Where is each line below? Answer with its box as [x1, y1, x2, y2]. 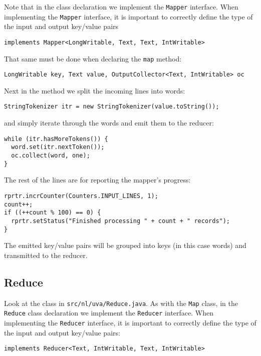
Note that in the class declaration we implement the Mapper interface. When [4, 1, 238, 11]
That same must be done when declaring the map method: [4, 53, 182, 63]
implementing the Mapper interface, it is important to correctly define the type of [4, 11, 253, 21]
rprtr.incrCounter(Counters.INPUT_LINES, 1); [4, 192, 158, 199]
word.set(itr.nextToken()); [11, 143, 105, 151]
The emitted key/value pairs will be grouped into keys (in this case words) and [4, 240, 246, 250]
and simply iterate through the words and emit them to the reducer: [4, 117, 214, 128]
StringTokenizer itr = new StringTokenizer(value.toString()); [4, 103, 219, 110]
